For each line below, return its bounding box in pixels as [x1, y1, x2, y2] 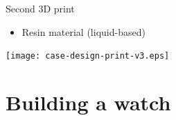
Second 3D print [6, 1, 75, 15]
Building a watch [6, 88, 171, 117]
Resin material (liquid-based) [21, 24, 146, 39]
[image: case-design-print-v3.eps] [6, 51, 170, 61]
